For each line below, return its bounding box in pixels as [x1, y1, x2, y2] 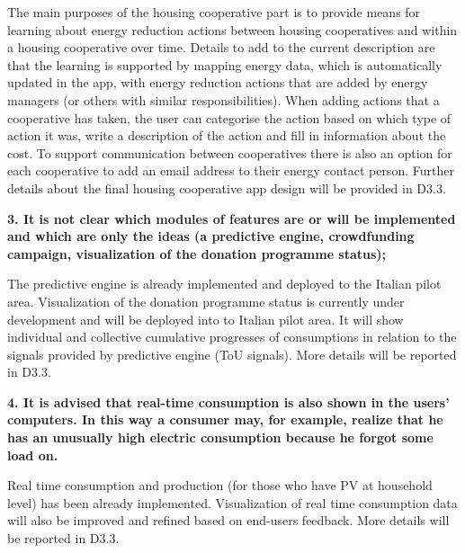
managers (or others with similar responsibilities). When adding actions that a [7, 90, 440, 109]
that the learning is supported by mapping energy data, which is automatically [7, 55, 443, 74]
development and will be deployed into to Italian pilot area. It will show [7, 309, 404, 328]
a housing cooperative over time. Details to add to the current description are [7, 38, 435, 57]
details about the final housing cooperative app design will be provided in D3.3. [7, 178, 446, 197]
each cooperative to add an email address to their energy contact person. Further [7, 161, 454, 180]
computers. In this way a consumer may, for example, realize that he [7, 410, 443, 429]
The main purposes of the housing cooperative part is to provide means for [7, 3, 421, 21]
